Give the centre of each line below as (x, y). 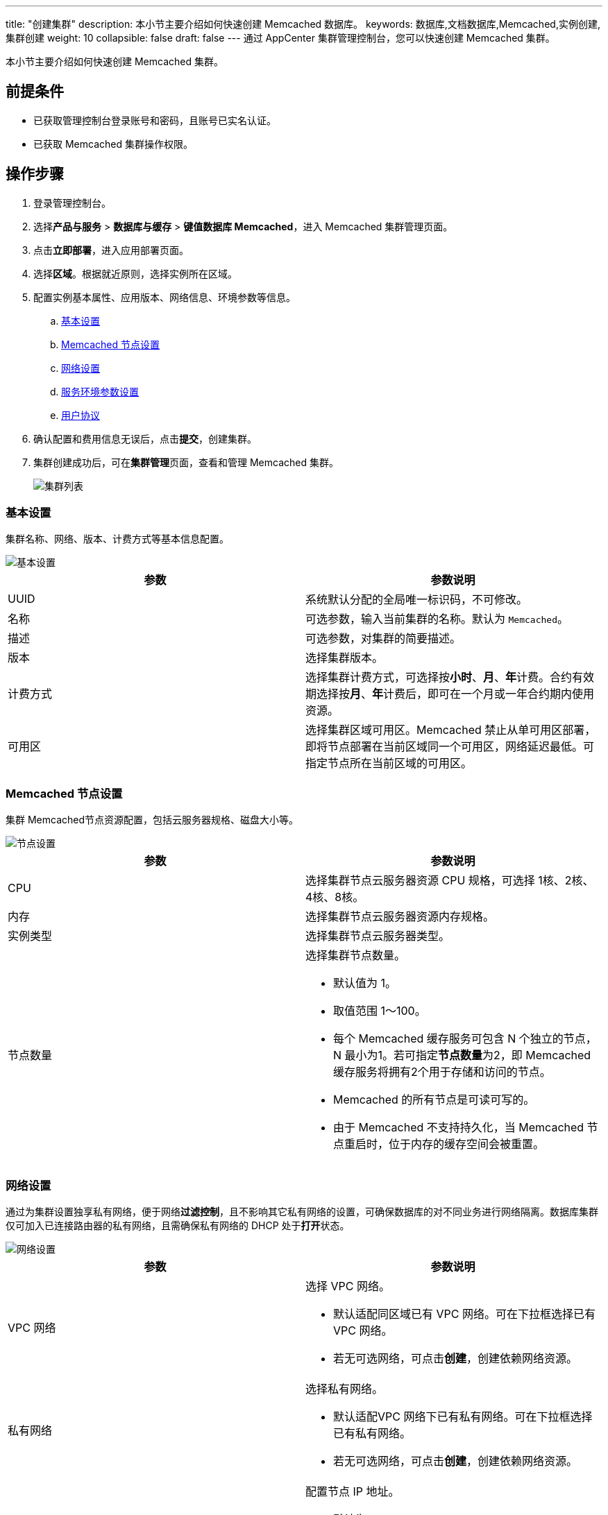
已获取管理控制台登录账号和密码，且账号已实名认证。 (155, 120)
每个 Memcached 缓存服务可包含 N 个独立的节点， (465, 1039)
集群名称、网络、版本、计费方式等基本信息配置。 (117, 539)
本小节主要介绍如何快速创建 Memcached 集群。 (115, 61)
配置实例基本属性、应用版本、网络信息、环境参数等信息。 (164, 297)
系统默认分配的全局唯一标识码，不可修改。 (417, 600)
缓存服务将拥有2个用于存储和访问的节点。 (442, 1072)
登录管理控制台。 (72, 203)
